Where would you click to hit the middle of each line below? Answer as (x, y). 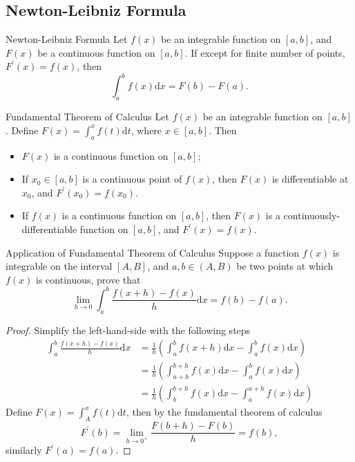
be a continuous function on (96, 52)
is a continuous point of (132, 179)
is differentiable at (310, 179)
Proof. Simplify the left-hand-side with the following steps (128, 330)
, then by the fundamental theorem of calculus (224, 412)
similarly (24, 450)
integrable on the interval (59, 266)
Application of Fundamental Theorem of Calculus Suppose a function (153, 252)
